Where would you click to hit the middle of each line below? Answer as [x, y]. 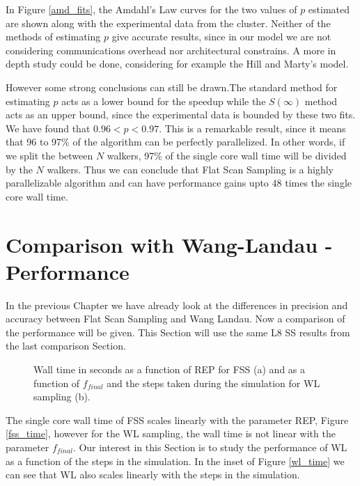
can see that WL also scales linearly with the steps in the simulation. [153, 475]
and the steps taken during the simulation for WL [213, 383]
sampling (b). [62, 397]
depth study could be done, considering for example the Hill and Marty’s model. [177, 64]
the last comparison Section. [66, 346]
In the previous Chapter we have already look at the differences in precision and [177, 305]
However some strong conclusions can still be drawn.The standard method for [172, 87]
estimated [329, 9]
